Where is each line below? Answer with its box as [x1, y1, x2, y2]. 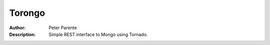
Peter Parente [48, 25, 77, 31]
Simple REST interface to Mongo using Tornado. [48, 31, 148, 37]
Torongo [9, 7, 45, 18]
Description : [9, 31, 36, 37]
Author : [9, 25, 26, 31]
